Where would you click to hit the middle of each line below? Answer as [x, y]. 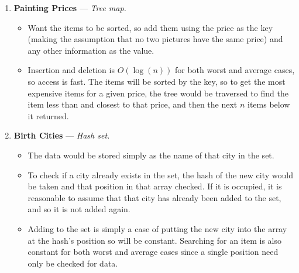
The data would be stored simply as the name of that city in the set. [151, 155]
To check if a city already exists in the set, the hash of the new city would [160, 174]
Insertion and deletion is [71, 70]
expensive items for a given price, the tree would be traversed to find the [158, 93]
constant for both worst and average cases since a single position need [153, 252]
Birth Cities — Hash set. [62, 135]
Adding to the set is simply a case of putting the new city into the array [157, 228]
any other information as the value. [91, 50]
